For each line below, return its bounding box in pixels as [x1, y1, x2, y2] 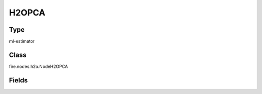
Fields [9, 76, 28, 84]
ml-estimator [9, 39, 35, 44]
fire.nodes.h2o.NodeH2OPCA [9, 63, 68, 69]
